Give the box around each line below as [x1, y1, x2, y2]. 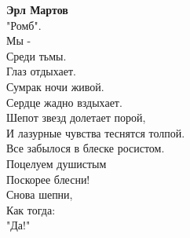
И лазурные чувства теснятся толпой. [6, 124, 185, 141]
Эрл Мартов [6, 2, 68, 17]
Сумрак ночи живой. [6, 78, 104, 94]
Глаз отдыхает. [6, 63, 76, 79]
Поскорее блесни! [6, 170, 90, 187]
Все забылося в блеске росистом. [6, 140, 165, 156]
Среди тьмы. [6, 47, 67, 64]
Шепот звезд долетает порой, [6, 109, 146, 126]
